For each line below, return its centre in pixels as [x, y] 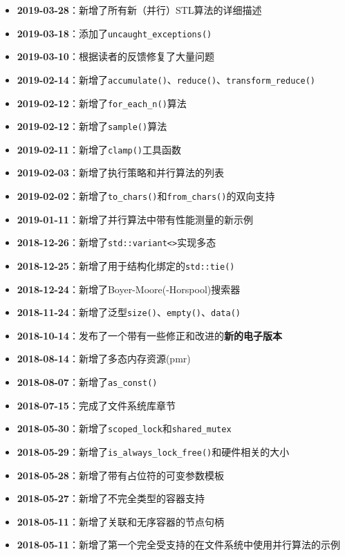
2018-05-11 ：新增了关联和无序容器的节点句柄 [120, 521]
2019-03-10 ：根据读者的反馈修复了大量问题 [115, 56]
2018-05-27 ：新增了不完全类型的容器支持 [111, 498]
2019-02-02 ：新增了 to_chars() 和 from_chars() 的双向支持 [146, 196]
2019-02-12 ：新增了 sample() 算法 [92, 126]
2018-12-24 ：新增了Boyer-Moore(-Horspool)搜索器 [129, 289]
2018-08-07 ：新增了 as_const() [87, 382]
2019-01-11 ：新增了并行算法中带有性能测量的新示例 [135, 219]
